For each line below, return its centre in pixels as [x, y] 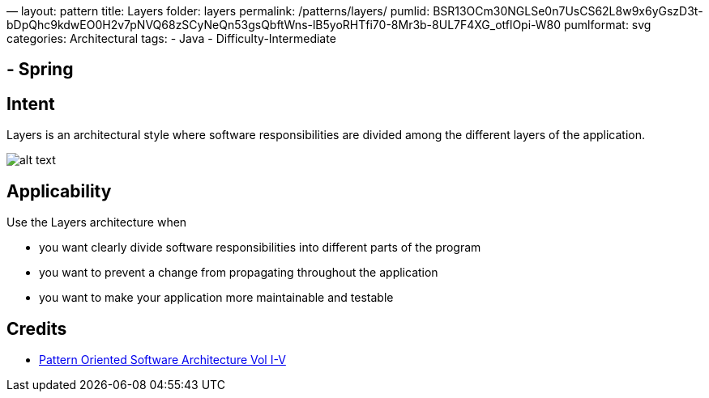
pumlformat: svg [608, 25]
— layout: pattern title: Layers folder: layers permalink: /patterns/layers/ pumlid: [218, 11]
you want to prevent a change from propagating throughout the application [239, 273]
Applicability [59, 191]
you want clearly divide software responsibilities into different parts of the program [260, 248]
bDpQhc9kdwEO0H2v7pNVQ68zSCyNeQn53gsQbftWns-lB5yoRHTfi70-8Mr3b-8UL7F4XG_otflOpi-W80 [284, 25]
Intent [31, 104]
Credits [37, 328]
